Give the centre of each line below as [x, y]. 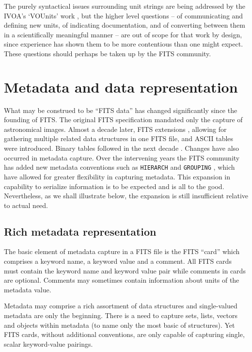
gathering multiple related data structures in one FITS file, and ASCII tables [119, 138]
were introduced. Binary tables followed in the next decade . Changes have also [122, 148]
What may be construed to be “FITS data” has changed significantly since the [121, 110]
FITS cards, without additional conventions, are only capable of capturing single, [124, 334]
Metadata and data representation [121, 87]
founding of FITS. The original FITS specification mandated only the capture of [123, 120]
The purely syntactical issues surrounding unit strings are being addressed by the [125, 6]
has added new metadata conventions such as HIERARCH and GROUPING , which [119, 167]
